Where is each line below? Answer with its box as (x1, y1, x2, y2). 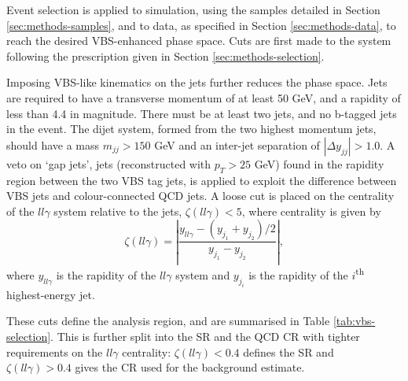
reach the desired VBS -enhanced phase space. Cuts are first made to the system (6, 32, 391, 49)
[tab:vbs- (333, 313, 376, 329)
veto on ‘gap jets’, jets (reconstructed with (6, 155, 211, 172)
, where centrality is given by (241, 202, 381, 219)
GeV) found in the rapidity (254, 155, 384, 172)
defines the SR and (243, 343, 334, 360)
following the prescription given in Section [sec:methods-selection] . (6, 47, 325, 64)
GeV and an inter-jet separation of (154, 136, 320, 153)
